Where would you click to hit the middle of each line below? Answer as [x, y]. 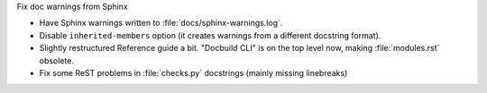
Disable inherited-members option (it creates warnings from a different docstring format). [210, 35]
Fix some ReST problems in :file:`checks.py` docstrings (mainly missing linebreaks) [193, 72]
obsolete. [56, 60]
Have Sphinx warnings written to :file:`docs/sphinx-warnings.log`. [161, 23]
